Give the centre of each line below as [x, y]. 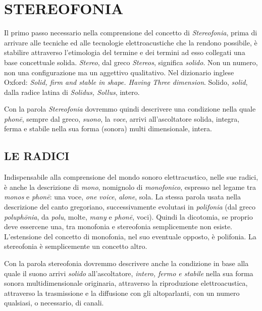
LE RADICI [37, 156]
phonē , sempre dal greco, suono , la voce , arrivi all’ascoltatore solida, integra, [122, 118]
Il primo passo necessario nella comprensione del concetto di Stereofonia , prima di [131, 33]
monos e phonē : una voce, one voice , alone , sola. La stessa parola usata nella [122, 197]
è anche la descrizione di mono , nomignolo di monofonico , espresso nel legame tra [130, 187]
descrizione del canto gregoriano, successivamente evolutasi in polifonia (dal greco [130, 207]
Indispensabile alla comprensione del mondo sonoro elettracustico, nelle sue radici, [131, 177]
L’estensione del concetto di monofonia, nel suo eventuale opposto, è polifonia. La [130, 236]
